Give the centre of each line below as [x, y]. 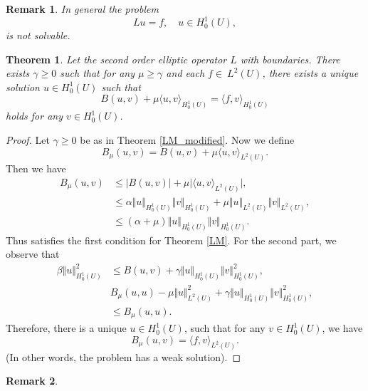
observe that [33, 254]
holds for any [34, 116]
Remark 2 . [32, 381]
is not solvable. [38, 35]
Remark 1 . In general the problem [82, 9]
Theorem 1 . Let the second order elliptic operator [116, 59]
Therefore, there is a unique [66, 328]
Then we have [36, 168]
